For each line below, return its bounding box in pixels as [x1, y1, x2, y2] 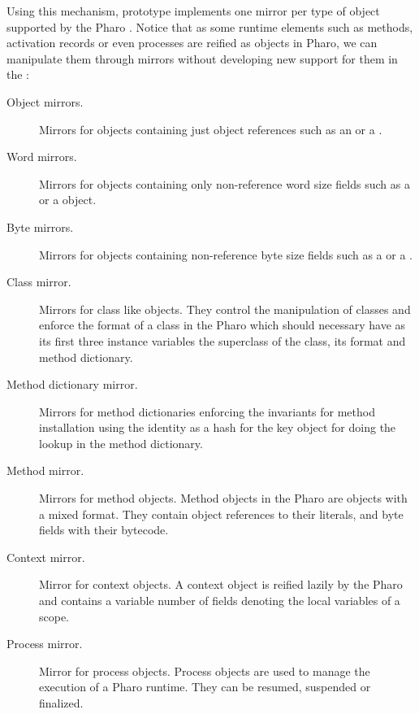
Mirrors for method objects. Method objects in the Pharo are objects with [39, 490, 408, 507]
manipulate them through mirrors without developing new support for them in [6, 50, 398, 67]
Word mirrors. [6, 148, 77, 165]
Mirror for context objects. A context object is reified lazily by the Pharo [39, 576, 403, 593]
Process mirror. [6, 635, 83, 652]
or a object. [39, 191, 97, 208]
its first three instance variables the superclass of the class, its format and [39, 332, 406, 349]
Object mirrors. [6, 93, 84, 110]
